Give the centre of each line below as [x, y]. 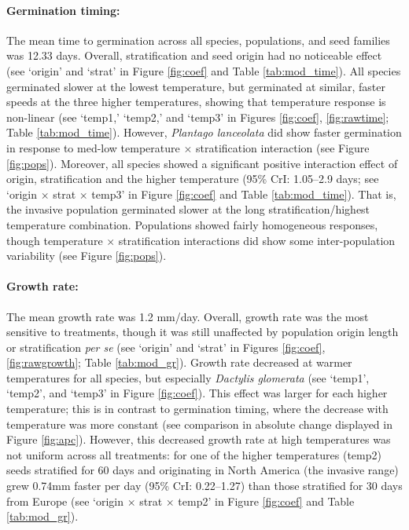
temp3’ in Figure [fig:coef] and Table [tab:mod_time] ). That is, [244, 194]
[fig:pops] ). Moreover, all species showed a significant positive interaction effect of [202, 163]
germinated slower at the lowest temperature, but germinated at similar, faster [196, 86]
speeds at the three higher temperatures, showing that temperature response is [196, 102]
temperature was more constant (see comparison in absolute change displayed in [199, 424]
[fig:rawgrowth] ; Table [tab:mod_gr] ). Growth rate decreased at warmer [179, 362]
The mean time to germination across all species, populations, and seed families [198, 40]
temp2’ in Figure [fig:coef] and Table [266, 501]
